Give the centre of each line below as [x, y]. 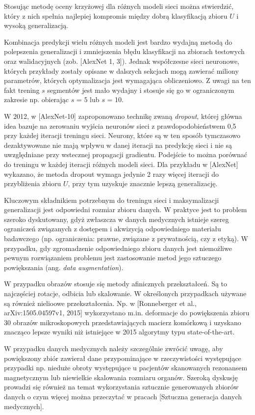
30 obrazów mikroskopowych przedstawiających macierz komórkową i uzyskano [123, 322]
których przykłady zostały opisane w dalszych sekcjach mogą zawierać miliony [121, 70]
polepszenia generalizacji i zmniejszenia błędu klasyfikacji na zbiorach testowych [124, 51]
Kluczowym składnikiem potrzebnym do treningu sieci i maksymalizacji [112, 200]
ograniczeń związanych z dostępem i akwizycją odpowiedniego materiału [113, 229]
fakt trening [22, 90]
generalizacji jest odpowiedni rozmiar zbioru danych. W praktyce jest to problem [126, 209]
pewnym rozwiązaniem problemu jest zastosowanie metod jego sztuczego [113, 258]
